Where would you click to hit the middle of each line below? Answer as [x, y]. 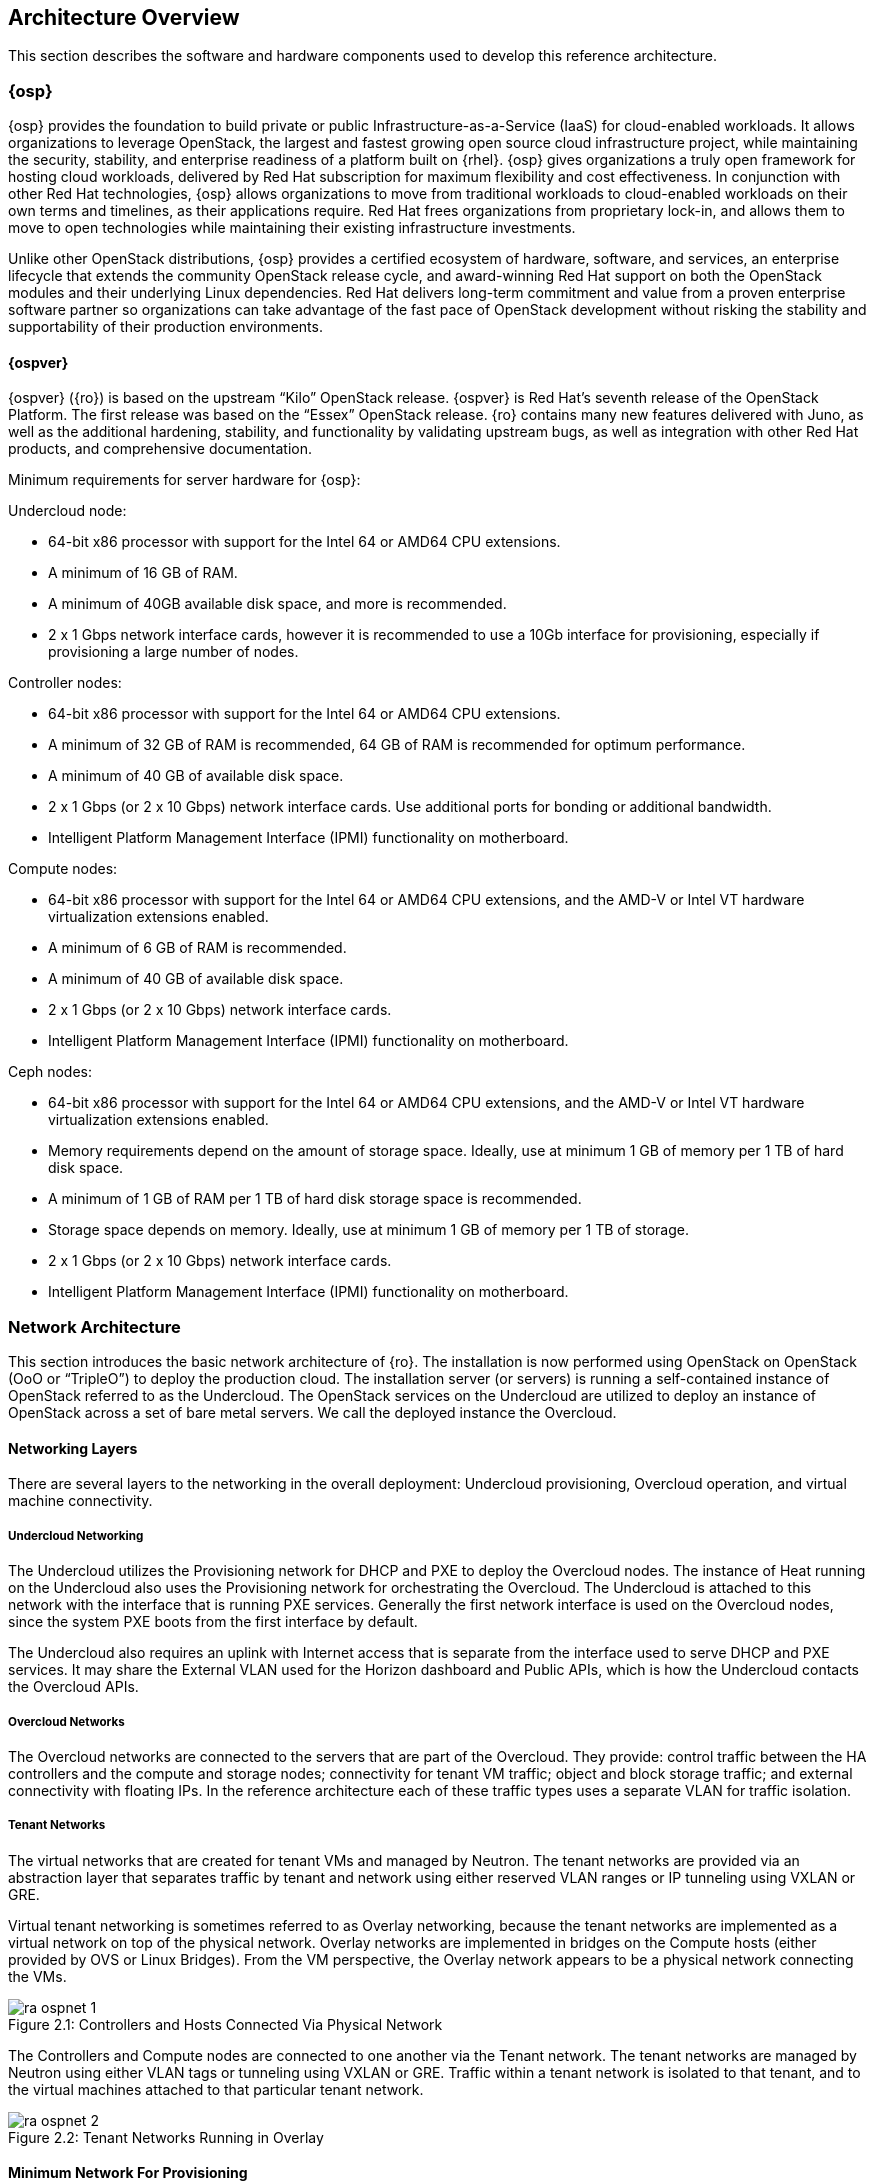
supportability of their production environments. [165, 327]
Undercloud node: [67, 511]
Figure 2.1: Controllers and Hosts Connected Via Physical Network [225, 2024]
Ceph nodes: [50, 1072]
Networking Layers [73, 1448]
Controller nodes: [65, 683]
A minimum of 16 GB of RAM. [143, 573]
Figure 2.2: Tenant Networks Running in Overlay [166, 2137]
